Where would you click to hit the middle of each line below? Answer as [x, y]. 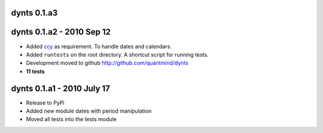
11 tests [35, 71]
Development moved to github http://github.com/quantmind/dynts [107, 63]
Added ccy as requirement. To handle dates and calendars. [99, 46]
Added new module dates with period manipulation [89, 111]
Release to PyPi [45, 103]
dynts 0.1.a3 [34, 13]
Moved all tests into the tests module [71, 119]
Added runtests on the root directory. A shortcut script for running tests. [117, 54]
